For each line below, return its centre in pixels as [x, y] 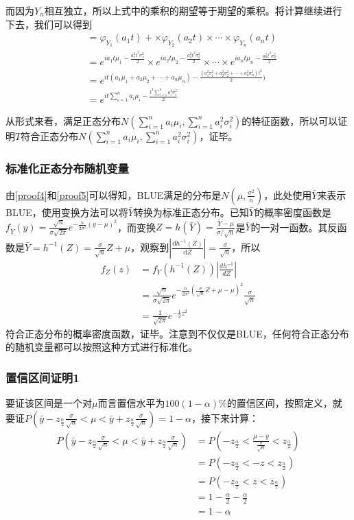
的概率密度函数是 [293, 212]
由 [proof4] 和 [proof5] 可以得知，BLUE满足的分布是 [114, 194]
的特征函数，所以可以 [290, 120]
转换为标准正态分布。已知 [191, 212]
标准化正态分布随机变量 [67, 168]
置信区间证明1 [43, 377]
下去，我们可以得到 [49, 24]
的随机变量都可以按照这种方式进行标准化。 [102, 347]
